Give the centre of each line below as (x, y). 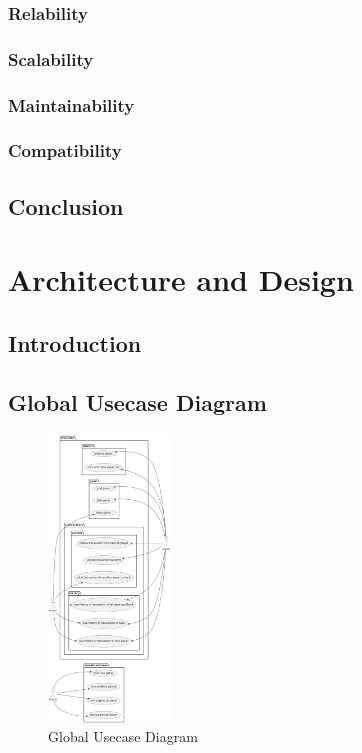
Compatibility (65, 150)
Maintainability (71, 104)
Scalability (51, 58)
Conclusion (66, 205)
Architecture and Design (181, 279)
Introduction (75, 342)
